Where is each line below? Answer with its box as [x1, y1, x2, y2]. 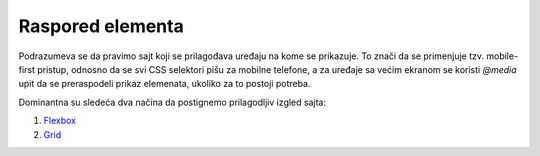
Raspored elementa [18, 15, 184, 37]
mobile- [486, 50, 519, 62]
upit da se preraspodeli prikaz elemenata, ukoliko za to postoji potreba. [18, 78, 311, 90]
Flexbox [43, 115, 77, 127]
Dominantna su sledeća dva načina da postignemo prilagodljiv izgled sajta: [18, 96, 327, 108]
